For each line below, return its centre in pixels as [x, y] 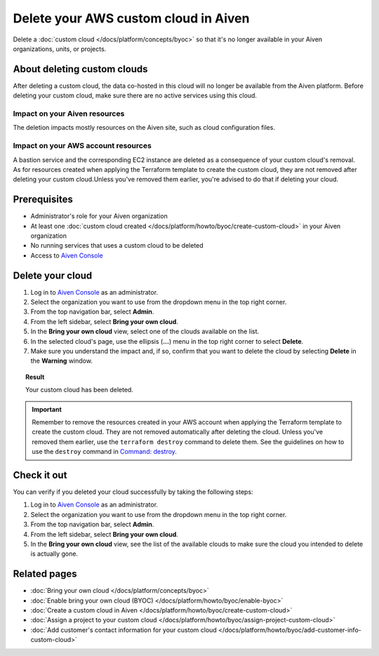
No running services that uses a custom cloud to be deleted [117, 246]
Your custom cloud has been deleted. [79, 390]
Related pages [45, 574]
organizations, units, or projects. [60, 48]
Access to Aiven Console [67, 255]
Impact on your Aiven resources [69, 114]
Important [47, 409]
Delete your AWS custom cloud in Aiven [131, 18]
